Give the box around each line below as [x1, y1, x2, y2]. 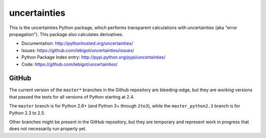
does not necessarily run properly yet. [9, 126, 87, 132]
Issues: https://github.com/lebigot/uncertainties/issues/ [21, 47, 134, 53]
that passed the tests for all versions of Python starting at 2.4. [9, 94, 135, 100]
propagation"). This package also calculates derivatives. [9, 31, 124, 37]
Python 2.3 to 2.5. [9, 110, 45, 116]
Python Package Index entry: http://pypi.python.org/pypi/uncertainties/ [21, 54, 166, 60]
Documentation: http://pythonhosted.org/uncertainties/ [21, 40, 133, 46]
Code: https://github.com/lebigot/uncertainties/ [21, 61, 118, 67]
